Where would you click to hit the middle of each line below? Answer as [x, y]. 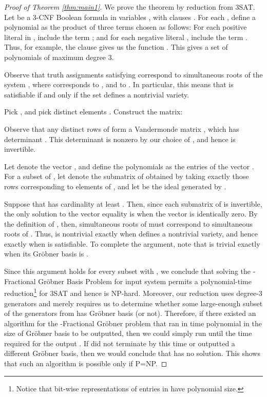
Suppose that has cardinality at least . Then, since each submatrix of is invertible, [133, 203]
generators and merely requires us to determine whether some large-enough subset [133, 303]
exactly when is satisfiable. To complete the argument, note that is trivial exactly [132, 243]
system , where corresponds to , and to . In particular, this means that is [119, 84]
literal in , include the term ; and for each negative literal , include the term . [126, 37]
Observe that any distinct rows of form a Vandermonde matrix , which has [122, 128]
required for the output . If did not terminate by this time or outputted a [120, 343]
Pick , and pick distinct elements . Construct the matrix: [93, 112]
